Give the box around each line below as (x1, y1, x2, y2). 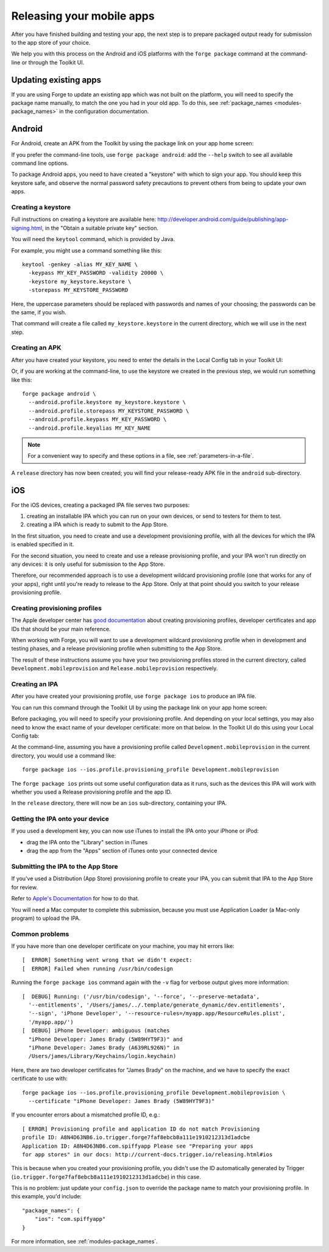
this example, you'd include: (11, 1193, 82, 1200)
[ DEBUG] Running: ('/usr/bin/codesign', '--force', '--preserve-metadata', (22, 993, 260, 1000)
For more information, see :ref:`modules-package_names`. (11, 1238, 158, 1245)
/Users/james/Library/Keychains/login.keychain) (28, 1053, 177, 1060)
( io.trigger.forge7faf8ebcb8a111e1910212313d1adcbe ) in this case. (11, 1173, 201, 1181)
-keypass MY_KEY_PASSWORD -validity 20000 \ (28, 269, 164, 277)
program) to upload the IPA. (11, 914, 81, 922)
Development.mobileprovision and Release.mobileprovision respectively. (11, 665, 218, 672)
